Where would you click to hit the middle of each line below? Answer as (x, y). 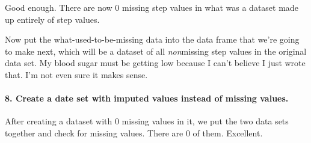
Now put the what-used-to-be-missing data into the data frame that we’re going (152, 39)
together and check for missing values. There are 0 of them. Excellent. (134, 132)
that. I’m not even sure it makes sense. (76, 74)
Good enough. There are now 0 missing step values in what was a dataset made (152, 7)
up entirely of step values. (52, 19)
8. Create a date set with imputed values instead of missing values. (147, 98)
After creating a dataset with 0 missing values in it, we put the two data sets (147, 121)
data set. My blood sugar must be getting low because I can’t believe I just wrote (155, 63)
